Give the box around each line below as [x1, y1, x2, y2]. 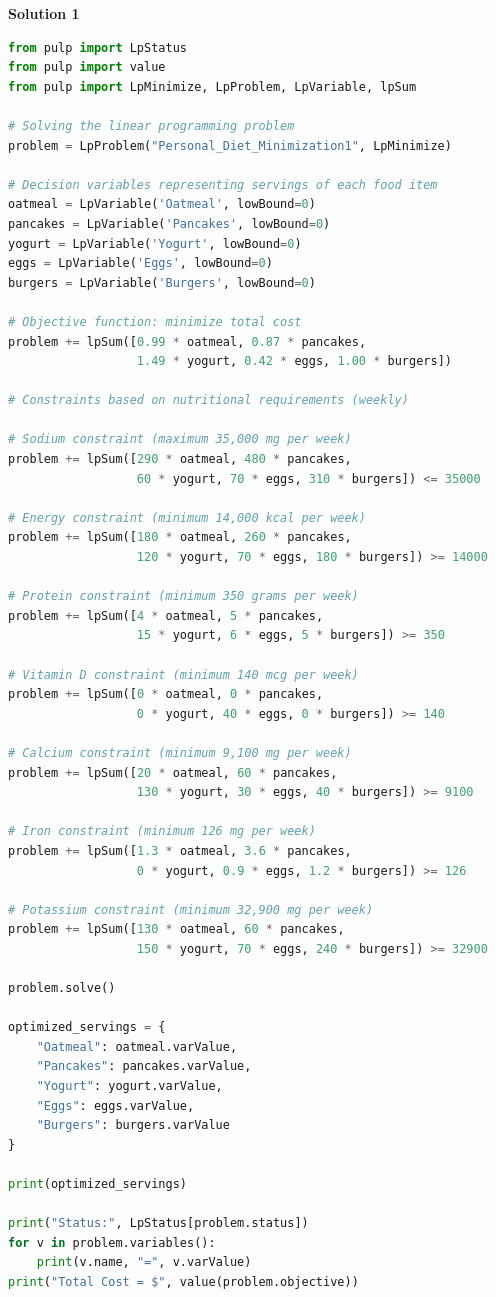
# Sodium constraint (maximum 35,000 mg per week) [8, 432, 352, 447]
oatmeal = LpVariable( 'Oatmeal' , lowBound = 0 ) [8, 197, 316, 212]
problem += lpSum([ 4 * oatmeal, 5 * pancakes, [8, 608, 324, 623]
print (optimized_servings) [8, 1177, 187, 1192]
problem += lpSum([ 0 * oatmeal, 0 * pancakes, [8, 687, 324, 702]
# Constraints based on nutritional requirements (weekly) [8, 393, 409, 408]
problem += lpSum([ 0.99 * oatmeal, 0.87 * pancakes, [8, 334, 367, 349]
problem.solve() [8, 981, 116, 996]
